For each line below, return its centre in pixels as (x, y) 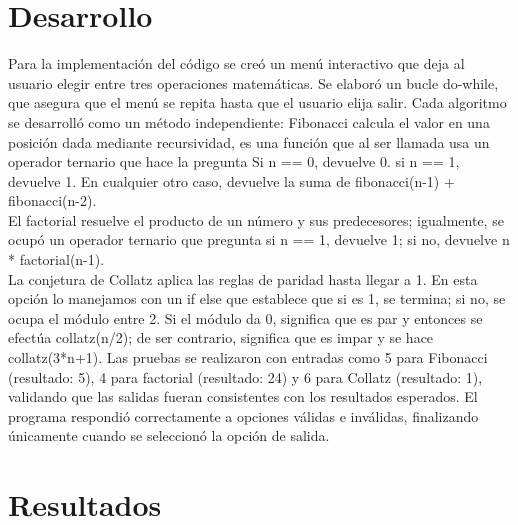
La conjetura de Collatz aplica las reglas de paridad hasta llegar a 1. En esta (243, 278)
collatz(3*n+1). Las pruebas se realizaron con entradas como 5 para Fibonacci (248, 357)
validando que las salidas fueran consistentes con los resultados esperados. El (243, 396)
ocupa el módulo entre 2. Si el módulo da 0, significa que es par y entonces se (245, 317)
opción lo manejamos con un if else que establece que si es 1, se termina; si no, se (257, 298)
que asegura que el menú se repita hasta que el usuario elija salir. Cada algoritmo (257, 102)
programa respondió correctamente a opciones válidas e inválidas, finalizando (243, 415)
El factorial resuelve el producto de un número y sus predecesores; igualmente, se (256, 219)
